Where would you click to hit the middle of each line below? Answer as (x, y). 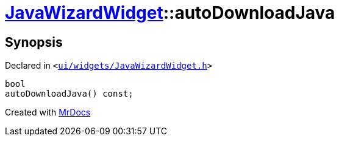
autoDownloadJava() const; (69, 94)
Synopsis (34, 42)
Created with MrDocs (48, 112)
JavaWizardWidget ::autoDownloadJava (170, 13)
